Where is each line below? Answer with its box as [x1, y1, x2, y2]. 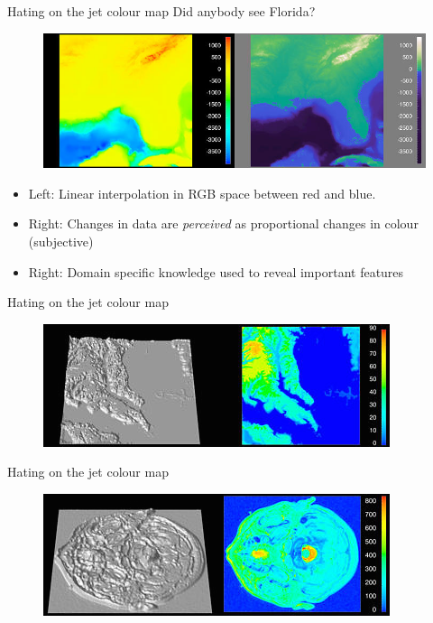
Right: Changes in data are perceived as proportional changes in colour [28, 214, 419, 233]
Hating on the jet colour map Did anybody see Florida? [7, 2, 316, 20]
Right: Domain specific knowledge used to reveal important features [28, 262, 404, 281]
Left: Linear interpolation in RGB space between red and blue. [28, 183, 376, 202]
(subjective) [28, 231, 94, 250]
